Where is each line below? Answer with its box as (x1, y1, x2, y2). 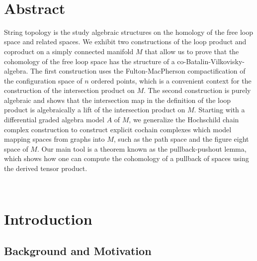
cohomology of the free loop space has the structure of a (4, 56, 175, 66)
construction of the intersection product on (4, 85, 135, 95)
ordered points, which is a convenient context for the (91, 75, 252, 86)
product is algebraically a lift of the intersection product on (4, 104, 185, 115)
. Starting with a (194, 104, 245, 115)
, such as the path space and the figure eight (113, 134, 249, 144)
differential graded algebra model (4, 114, 104, 125)
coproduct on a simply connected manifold (4, 46, 134, 56)
